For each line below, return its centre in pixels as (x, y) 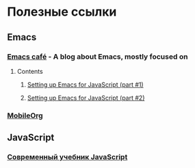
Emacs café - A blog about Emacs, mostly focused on (97, 57)
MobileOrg (25, 115)
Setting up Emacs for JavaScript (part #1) (85, 84)
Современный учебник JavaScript (67, 157)
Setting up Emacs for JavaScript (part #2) (86, 98)
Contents (30, 71)
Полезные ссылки (62, 12)
